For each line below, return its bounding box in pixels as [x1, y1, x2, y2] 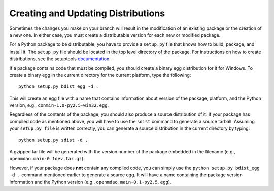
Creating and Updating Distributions [9, 8, 165, 19]
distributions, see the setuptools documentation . [9, 56, 111, 62]
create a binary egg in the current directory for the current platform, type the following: [9, 72, 191, 78]
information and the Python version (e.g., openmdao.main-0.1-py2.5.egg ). [9, 179, 172, 185]
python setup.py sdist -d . [18, 137, 88, 143]
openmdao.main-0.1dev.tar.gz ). [9, 156, 85, 162]
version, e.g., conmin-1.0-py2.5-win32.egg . [9, 102, 109, 108]
